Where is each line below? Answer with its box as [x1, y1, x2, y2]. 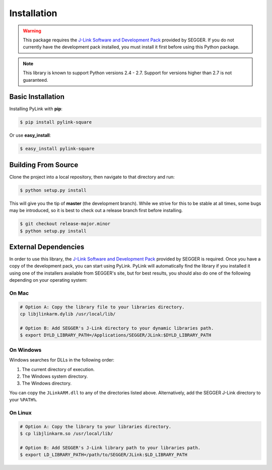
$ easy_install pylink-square [20, 146, 95, 151]
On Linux [9, 409, 32, 416]
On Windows [9, 346, 42, 353]
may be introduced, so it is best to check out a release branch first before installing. [9, 207, 183, 214]
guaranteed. [23, 77, 48, 83]
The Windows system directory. [22, 373, 88, 379]
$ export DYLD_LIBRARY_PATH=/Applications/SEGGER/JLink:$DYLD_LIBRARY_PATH [20, 332, 212, 338]
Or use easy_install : [9, 132, 51, 138]
